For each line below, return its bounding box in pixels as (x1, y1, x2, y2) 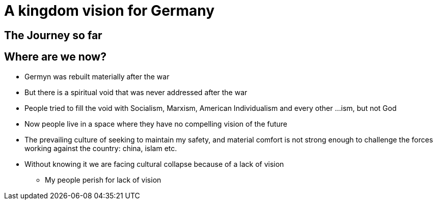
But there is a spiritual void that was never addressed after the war (24, 88, 248, 97)
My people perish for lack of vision (45, 175, 161, 184)
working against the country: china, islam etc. (24, 143, 177, 153)
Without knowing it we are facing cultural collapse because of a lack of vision (24, 159, 284, 168)
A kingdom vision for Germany (4, 2, 215, 19)
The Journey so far (4, 28, 102, 42)
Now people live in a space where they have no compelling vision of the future (24, 119, 288, 128)
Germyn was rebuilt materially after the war (24, 72, 170, 81)
